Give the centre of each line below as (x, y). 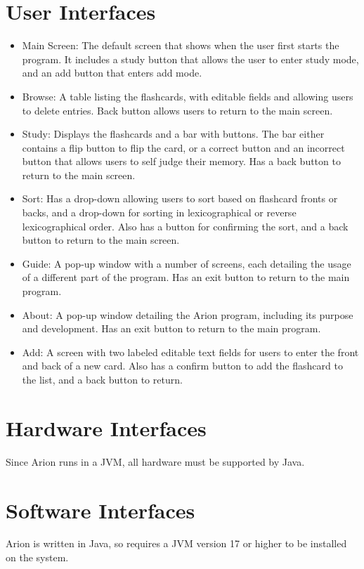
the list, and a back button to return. (102, 379)
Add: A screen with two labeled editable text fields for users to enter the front (190, 352)
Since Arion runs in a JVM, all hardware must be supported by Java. (155, 461)
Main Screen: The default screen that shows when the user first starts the (181, 45)
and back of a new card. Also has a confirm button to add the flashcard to (182, 366)
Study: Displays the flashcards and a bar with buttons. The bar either (173, 134)
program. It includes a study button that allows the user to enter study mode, (190, 59)
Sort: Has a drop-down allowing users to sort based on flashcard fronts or (180, 198)
